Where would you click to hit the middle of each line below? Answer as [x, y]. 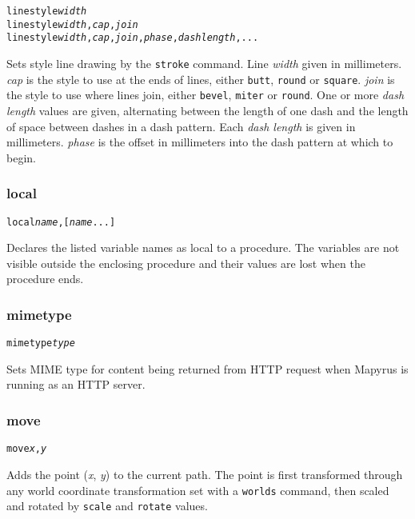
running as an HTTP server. [76, 384]
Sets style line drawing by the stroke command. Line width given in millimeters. [204, 63]
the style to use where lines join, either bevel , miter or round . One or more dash [206, 95]
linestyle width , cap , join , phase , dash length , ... [133, 38]
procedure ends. [45, 279]
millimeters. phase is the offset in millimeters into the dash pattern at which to [200, 142]
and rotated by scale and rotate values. [107, 506]
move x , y [27, 449]
